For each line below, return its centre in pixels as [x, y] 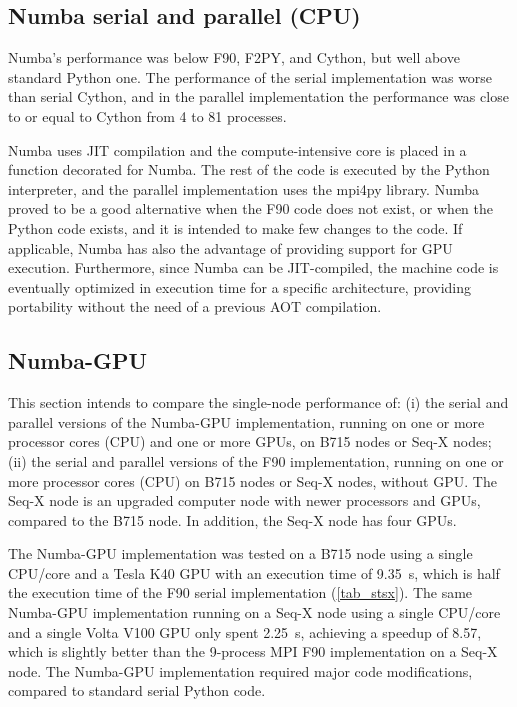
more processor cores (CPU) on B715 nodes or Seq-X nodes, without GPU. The [252, 480]
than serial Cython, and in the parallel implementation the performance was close [258, 96]
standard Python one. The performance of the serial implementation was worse [250, 76]
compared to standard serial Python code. [137, 690]
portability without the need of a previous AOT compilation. [195, 306]
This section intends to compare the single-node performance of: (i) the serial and [258, 402]
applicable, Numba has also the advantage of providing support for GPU [230, 247]
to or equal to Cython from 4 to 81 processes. [147, 115]
